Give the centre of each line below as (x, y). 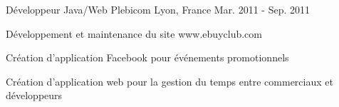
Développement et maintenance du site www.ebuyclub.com (134, 33)
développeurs (34, 95)
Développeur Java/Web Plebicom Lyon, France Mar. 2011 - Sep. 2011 (158, 9)
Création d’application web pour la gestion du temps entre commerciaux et (169, 81)
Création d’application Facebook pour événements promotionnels (147, 57)
